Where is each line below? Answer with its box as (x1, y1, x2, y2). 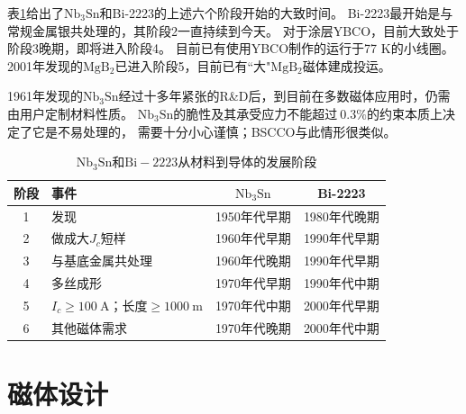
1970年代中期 (215, 295, 291, 314)
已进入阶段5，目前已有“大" (114, 56, 271, 75)
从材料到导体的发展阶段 (178, 152, 317, 171)
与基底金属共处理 (51, 251, 152, 270)
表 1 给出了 (7, 4, 64, 22)
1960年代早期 (215, 229, 291, 247)
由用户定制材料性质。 (7, 103, 133, 122)
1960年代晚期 (215, 251, 291, 270)
